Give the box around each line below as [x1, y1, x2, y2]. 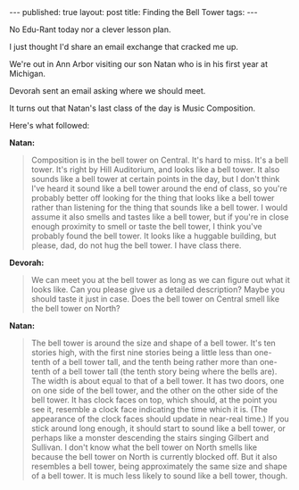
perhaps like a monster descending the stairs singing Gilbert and [30, 433, 270, 443]
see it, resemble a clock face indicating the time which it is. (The [30, 404, 268, 414]
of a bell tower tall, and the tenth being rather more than [52, 357, 258, 367]
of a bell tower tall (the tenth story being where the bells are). [52, 366, 278, 377]
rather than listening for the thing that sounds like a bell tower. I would [30, 203, 288, 212]
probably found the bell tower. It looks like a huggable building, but [30, 230, 277, 241]
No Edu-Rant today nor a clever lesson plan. [9, 24, 171, 35]
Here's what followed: [9, 120, 90, 130]
